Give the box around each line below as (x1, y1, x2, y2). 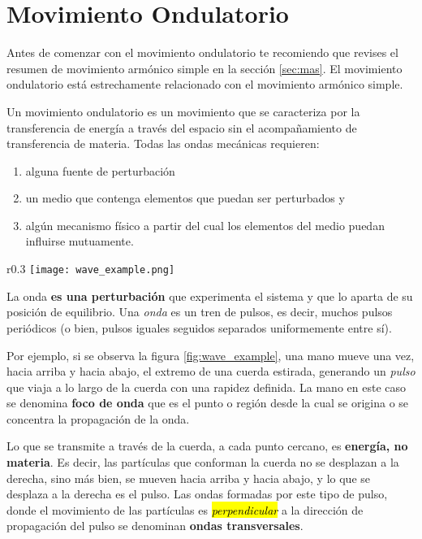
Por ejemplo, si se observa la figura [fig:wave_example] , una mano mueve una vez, (6, 346, 415, 363)
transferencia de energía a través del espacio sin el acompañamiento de (6, 119, 357, 136)
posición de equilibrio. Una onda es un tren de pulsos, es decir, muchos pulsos (6, 303, 393, 320)
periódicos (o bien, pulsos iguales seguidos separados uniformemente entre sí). (6, 319, 392, 336)
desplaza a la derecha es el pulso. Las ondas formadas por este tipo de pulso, (6, 485, 388, 502)
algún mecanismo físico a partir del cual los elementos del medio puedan (25, 216, 385, 233)
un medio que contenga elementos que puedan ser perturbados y (25, 189, 345, 206)
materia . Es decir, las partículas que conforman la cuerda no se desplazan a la (6, 454, 399, 471)
